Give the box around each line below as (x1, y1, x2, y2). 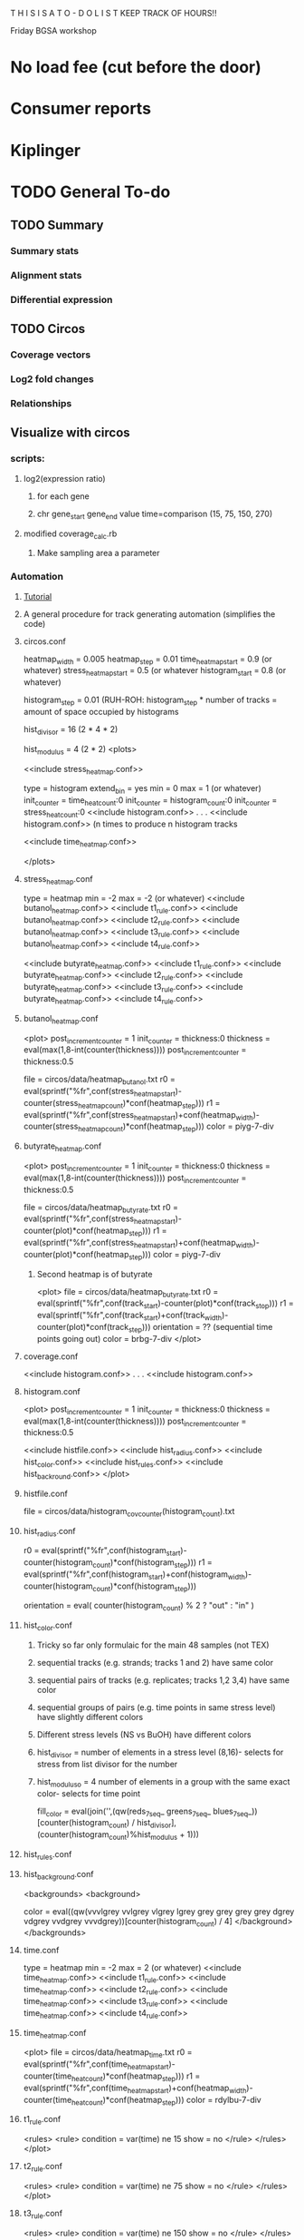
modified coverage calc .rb (23, 528, 118, 541)
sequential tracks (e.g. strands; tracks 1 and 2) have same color (36, 1658, 274, 1668)
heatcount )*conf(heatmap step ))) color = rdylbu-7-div (71, 2094, 261, 2108)
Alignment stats (10, 269, 82, 281)
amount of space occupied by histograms (23, 707, 179, 718)
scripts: (10, 453, 45, 465)
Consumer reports (10, 99, 152, 119)
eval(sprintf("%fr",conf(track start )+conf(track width (36, 1310, 223, 1323)
